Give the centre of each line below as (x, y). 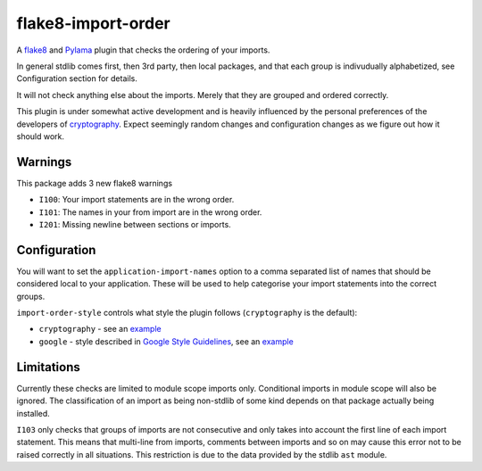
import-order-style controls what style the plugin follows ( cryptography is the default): (187, 313)
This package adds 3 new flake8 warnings (95, 183)
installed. (33, 413)
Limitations (48, 367)
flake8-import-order (94, 23)
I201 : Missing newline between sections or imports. (135, 224)
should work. (41, 136)
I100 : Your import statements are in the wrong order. (137, 200)
